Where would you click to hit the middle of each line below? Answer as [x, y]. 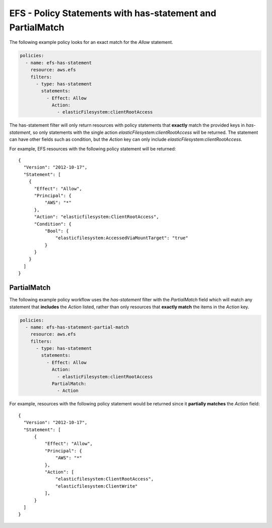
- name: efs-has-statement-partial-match [77, 327]
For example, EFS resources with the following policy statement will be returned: [93, 148]
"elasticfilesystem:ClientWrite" [97, 486]
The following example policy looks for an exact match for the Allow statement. [91, 42]
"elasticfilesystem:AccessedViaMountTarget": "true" [122, 238]
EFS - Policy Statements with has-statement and [113, 13]
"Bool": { [57, 231]
